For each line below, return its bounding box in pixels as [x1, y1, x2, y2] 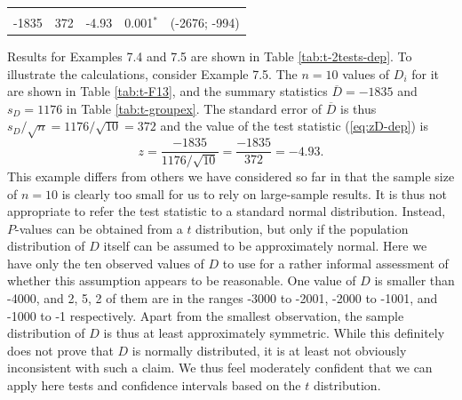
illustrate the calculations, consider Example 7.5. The [7, 64, 298, 83]
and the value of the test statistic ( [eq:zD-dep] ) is [160, 116, 428, 135]
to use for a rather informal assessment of [222, 253, 449, 272]
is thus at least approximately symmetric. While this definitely [103, 324, 445, 342]
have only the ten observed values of [7, 253, 204, 272]
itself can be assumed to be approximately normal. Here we [103, 236, 427, 255]
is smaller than [374, 271, 455, 290]
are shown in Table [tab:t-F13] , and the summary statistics [7, 82, 328, 100]
